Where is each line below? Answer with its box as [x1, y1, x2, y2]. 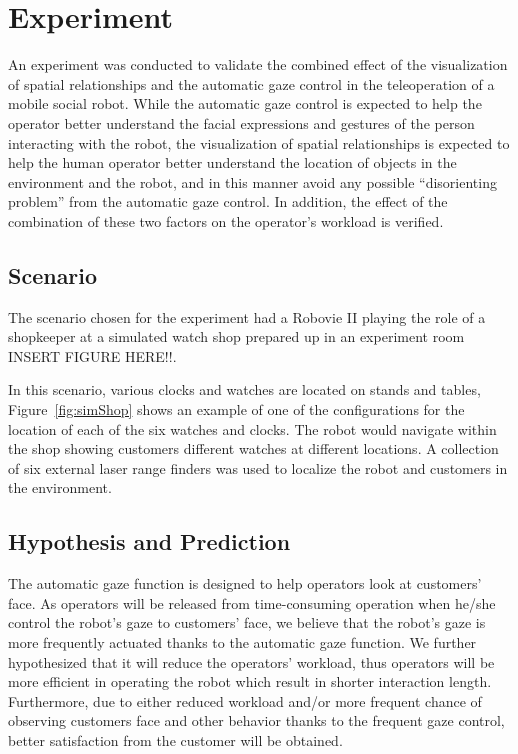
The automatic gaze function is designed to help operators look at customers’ [8, 573, 482, 594]
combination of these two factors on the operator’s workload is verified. [8, 210, 444, 231]
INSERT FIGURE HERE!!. [8, 345, 177, 366]
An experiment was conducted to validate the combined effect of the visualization [8, 54, 508, 75]
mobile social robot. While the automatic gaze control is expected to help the [8, 93, 482, 114]
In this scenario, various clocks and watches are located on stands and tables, [8, 379, 481, 400]
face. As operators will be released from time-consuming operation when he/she [8, 592, 496, 613]
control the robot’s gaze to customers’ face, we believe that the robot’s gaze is [8, 612, 486, 633]
